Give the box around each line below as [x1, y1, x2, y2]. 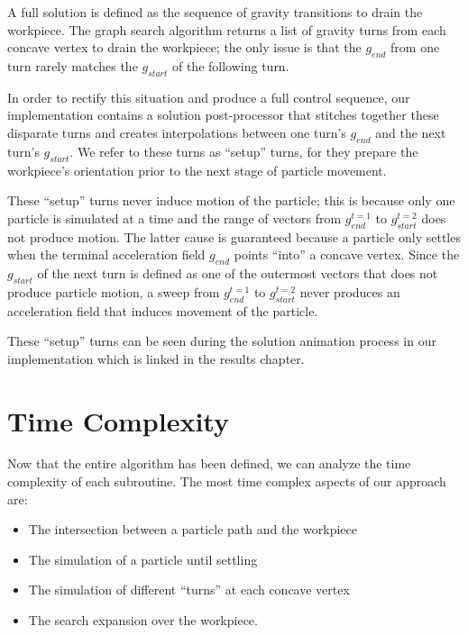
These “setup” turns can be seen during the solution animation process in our [7, 331, 436, 350]
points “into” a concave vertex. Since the [234, 245, 460, 264]
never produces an [299, 282, 400, 301]
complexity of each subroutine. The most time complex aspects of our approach [7, 472, 446, 491]
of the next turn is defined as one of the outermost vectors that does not [37, 263, 438, 282]
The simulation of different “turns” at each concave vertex [28, 580, 350, 599]
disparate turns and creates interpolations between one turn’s [7, 122, 346, 141]
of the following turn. [171, 56, 289, 75]
